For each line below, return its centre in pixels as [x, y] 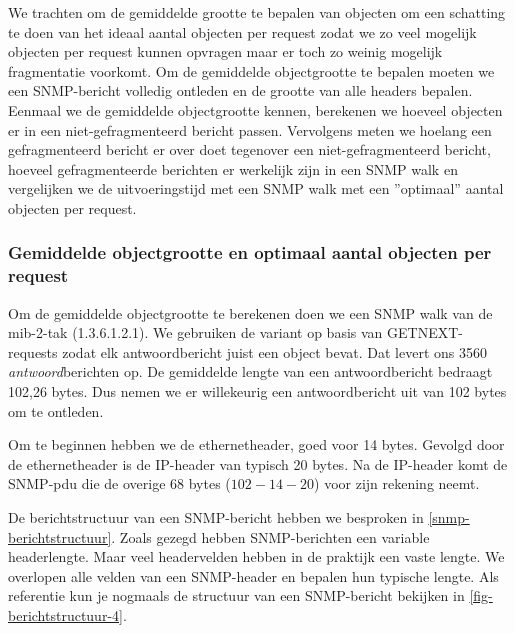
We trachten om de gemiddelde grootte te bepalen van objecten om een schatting [257, 12]
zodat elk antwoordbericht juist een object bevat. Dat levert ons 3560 [274, 351]
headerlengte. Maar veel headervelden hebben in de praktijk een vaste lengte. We [256, 556]
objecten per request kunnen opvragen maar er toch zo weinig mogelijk [225, 51]
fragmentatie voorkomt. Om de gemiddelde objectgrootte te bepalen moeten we [251, 70]
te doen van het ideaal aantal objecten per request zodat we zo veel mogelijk [242, 31]
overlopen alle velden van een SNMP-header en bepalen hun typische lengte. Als [253, 575]
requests [33, 351]
